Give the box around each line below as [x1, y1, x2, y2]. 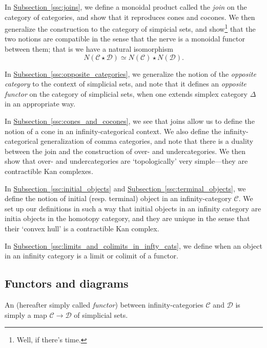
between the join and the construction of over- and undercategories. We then [5, 145, 246, 156]
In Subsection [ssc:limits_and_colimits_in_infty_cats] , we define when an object [5, 240, 262, 251]
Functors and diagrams [5, 275, 129, 291]
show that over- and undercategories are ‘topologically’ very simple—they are [5, 156, 248, 166]
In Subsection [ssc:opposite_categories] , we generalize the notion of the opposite [5, 68, 256, 79]
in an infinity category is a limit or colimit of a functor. [5, 250, 178, 261]
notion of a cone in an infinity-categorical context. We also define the [5, 125, 221, 136]
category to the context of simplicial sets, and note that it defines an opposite [5, 78, 247, 89]
